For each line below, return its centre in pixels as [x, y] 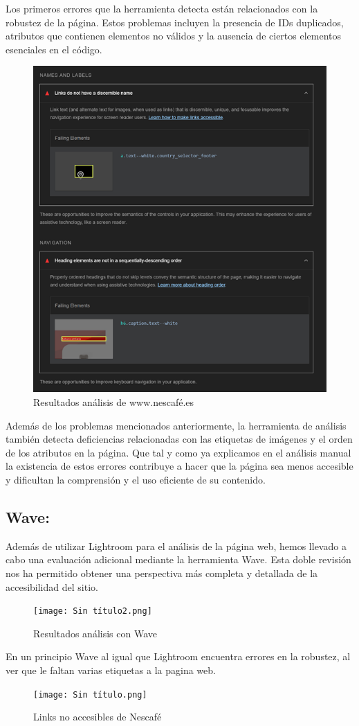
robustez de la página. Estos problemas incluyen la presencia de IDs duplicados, [175, 22]
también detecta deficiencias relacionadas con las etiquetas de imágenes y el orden [179, 439]
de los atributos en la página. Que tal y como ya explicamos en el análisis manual [178, 452]
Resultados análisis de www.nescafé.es [114, 402]
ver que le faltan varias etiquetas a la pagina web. [111, 670]
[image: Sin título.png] [90, 694]
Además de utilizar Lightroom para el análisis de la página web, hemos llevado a [176, 546]
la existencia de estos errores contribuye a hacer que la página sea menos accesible [179, 466]
